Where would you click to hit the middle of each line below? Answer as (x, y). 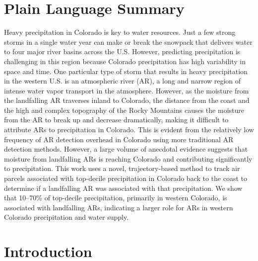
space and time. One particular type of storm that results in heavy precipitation (126, 71)
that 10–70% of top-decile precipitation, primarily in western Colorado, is (116, 198)
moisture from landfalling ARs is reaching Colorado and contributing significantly (128, 158)
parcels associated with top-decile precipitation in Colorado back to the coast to (126, 178)
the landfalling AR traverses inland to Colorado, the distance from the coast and (127, 100)
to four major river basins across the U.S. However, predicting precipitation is (122, 51)
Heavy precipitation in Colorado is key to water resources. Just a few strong (120, 32)
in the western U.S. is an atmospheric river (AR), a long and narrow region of (123, 81)
